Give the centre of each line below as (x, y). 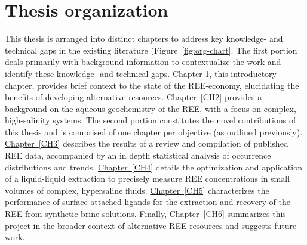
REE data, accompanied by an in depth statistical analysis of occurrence (138, 155)
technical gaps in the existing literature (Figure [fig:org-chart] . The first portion (151, 50)
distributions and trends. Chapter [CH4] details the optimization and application (153, 167)
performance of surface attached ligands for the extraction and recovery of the (148, 202)
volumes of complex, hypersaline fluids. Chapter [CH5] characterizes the (137, 190)
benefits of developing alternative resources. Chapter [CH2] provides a (133, 97)
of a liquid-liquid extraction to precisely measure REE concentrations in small (148, 179)
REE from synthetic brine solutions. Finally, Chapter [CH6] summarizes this (145, 214)
